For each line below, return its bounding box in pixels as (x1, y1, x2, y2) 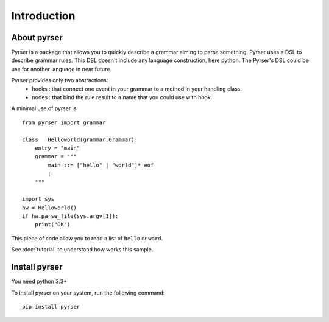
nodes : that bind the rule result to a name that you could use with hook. (32, 94, 213, 101)
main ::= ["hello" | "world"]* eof (48, 161, 154, 169)
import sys (22, 195, 55, 203)
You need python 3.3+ (11, 278, 67, 285)
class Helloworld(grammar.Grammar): (22, 136, 138, 143)
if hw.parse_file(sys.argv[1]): (22, 213, 119, 220)
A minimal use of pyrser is (11, 105, 77, 112)
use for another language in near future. (11, 65, 112, 72)
